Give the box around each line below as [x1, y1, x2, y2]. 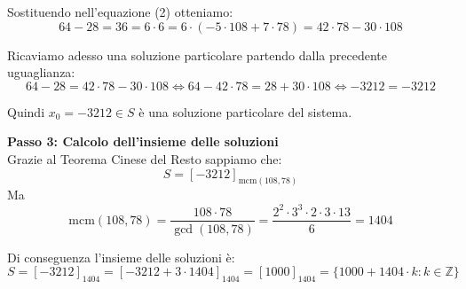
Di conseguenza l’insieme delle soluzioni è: [7, 247, 235, 266]
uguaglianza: [7, 63, 75, 82]
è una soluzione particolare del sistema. [138, 102, 352, 121]
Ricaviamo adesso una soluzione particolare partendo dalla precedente [7, 45, 387, 64]
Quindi [7, 102, 45, 121]
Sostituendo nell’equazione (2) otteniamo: [7, 3, 233, 20]
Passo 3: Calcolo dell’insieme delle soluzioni [7, 132, 279, 151]
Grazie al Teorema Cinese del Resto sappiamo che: [7, 149, 282, 168]
